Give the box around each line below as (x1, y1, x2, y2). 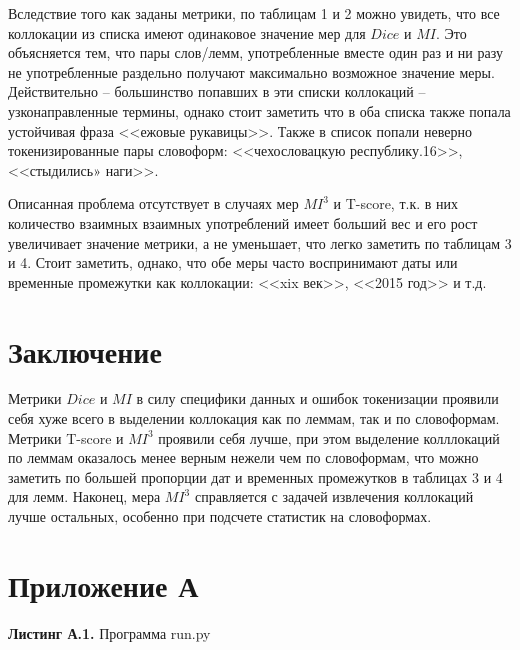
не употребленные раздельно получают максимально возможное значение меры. (8, 61, 495, 82)
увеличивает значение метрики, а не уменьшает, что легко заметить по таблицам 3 (8, 232, 512, 253)
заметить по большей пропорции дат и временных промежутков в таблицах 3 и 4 (8, 466, 503, 487)
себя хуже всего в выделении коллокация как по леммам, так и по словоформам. (8, 408, 500, 429)
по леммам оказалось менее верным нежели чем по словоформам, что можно (8, 447, 479, 468)
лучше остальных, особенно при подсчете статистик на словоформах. (8, 506, 432, 526)
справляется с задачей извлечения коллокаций (194, 486, 474, 507)
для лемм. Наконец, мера (8, 486, 161, 507)
